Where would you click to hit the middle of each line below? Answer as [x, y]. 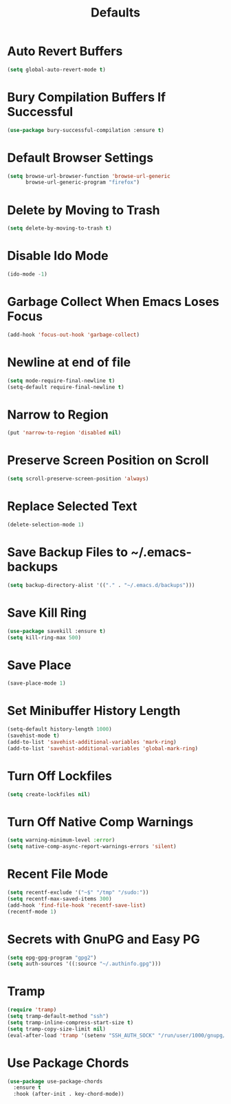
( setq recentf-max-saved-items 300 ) [59, 898]
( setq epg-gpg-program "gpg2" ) [52, 958]
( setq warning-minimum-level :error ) [61, 840]
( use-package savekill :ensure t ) [57, 631]
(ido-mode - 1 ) [27, 274]
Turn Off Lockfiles [59, 776]
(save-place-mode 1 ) [37, 683]
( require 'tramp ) [32, 1010]
